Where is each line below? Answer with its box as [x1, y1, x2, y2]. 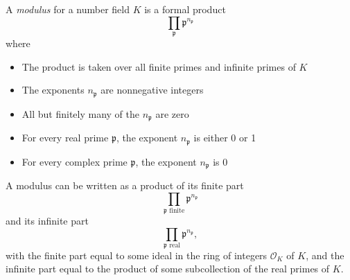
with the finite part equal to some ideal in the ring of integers [6, 247, 268, 262]
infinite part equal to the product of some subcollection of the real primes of [6, 261, 330, 276]
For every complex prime [21, 154, 128, 168]
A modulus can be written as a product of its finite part [6, 177, 244, 192]
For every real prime [21, 130, 109, 145]
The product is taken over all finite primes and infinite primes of [21, 59, 296, 73]
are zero [155, 106, 189, 121]
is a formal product [144, 2, 226, 16]
